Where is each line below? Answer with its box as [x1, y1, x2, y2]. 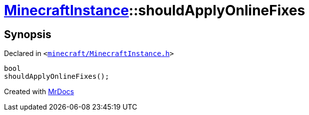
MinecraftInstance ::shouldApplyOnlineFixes [4, 2, 306, 19]
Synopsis [4, 28, 51, 41]
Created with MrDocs [4, 87, 74, 96]
